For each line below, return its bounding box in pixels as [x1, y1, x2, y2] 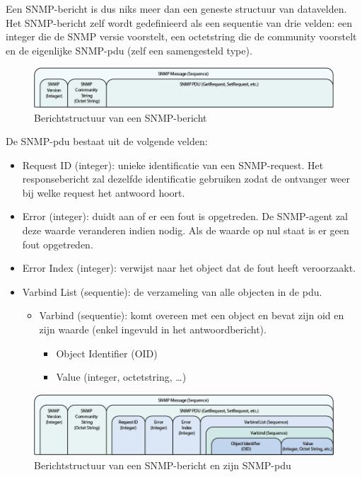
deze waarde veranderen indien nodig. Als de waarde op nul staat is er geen [22, 223, 349, 238]
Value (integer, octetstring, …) [56, 369, 187, 384]
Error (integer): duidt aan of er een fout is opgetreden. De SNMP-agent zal [22, 209, 348, 224]
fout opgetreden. [22, 236, 93, 251]
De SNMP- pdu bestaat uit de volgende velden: [6, 134, 208, 149]
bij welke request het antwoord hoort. [22, 185, 185, 200]
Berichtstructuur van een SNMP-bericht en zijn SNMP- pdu [34, 458, 291, 473]
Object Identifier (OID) [56, 345, 158, 360]
